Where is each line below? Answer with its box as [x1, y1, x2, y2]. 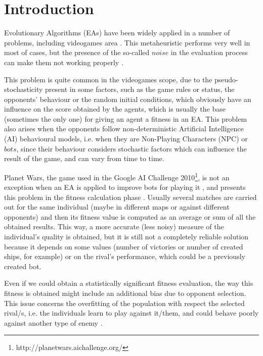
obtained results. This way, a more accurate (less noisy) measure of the [4, 221, 224, 232]
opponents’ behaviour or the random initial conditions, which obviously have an [4, 93, 251, 104]
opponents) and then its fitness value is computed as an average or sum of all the [4, 211, 256, 222]
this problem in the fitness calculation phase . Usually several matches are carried [4, 191, 257, 202]
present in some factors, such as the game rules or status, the [45, 84, 235, 94]
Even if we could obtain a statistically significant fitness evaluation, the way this [4, 278, 253, 288]
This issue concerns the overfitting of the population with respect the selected [4, 297, 245, 308]
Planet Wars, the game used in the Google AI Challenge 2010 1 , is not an [4, 170, 230, 182]
